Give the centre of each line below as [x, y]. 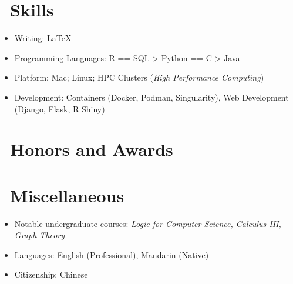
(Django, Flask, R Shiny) [60, 108]
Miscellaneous [67, 195]
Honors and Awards [92, 149]
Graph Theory [40, 235]
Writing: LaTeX [43, 38]
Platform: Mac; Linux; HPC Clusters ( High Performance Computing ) [139, 77]
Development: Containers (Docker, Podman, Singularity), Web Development [151, 97]
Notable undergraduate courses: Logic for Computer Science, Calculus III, [148, 223]
